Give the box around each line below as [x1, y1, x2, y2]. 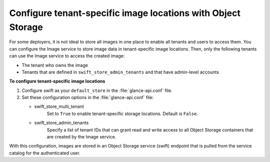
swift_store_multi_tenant [34, 103, 84, 109]
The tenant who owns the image [21, 62, 88, 68]
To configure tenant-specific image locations [9, 78, 105, 84]
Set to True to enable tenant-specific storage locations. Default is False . [46, 110, 198, 116]
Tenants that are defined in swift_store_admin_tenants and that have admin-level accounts [21, 69, 219, 75]
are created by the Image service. [46, 134, 116, 140]
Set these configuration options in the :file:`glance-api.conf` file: [21, 94, 154, 100]
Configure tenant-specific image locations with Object [9, 7, 241, 18]
